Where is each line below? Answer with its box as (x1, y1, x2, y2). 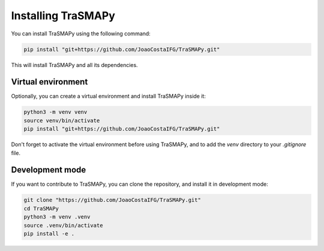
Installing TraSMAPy (11, 9, 115, 22)
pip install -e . (23, 231, 75, 237)
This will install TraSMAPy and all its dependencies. (11, 61, 138, 68)
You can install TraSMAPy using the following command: (11, 30, 151, 37)
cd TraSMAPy (23, 205, 59, 212)
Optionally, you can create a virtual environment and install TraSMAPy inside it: (11, 93, 206, 100)
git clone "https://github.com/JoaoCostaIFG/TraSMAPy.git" (23, 196, 201, 204)
